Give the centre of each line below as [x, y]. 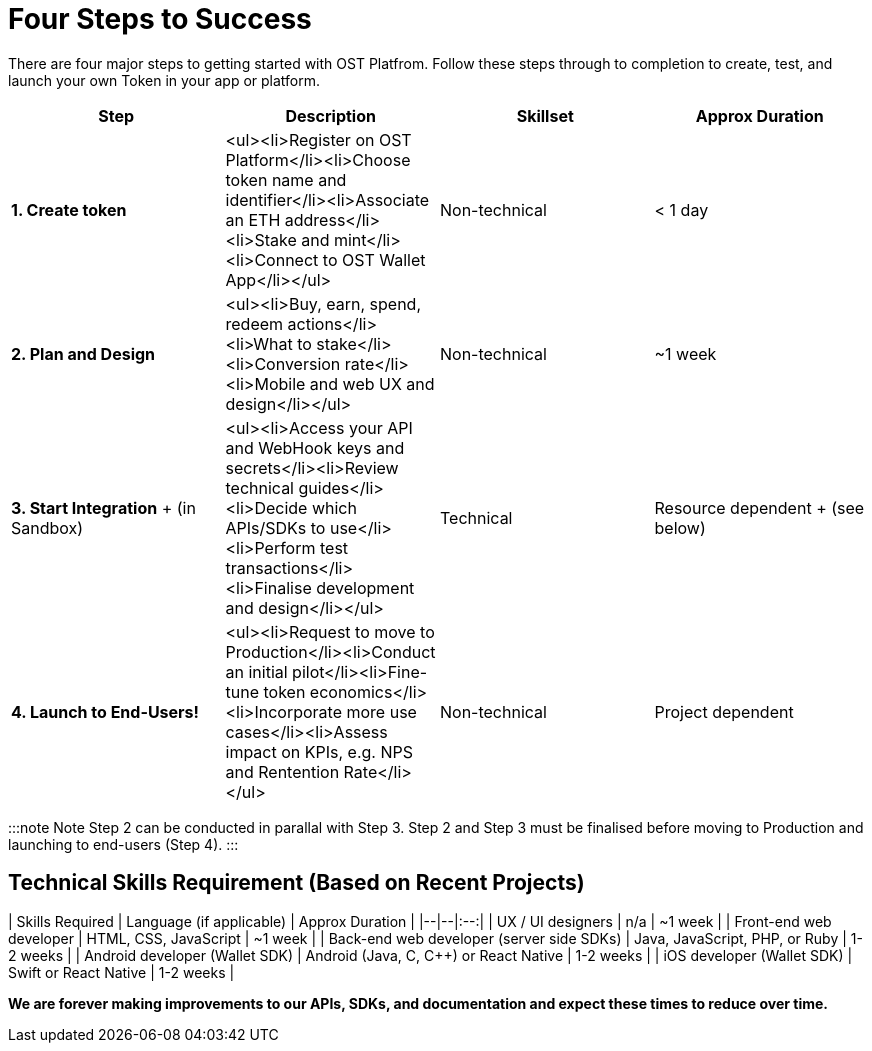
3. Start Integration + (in [103, 507]
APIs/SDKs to [275, 527]
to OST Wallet [374, 259]
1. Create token [69, 209]
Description [330, 115]
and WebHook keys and [315, 447]
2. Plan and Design [83, 353]
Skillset [545, 115]
